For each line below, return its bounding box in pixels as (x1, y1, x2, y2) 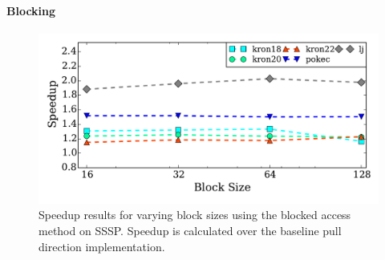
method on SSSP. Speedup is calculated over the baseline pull (38, 221, 342, 238)
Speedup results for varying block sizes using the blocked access (38, 206, 351, 223)
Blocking (6, 2, 56, 18)
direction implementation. (38, 238, 165, 254)
